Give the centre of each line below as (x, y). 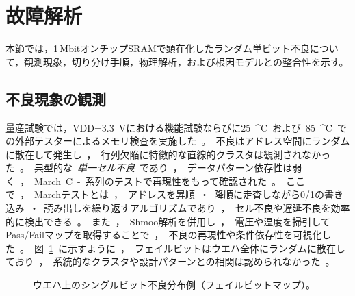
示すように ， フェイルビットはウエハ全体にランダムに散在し (206, 248)
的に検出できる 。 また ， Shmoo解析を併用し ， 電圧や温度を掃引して (168, 221)
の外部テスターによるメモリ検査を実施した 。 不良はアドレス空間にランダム (178, 141)
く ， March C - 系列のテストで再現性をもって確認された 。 (144, 181)
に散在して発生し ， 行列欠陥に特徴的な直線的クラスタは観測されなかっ (168, 154)
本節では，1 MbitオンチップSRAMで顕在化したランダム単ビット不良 (158, 48)
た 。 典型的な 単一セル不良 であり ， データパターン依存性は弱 (154, 168)
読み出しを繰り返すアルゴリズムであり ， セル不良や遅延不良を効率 (197, 208)
